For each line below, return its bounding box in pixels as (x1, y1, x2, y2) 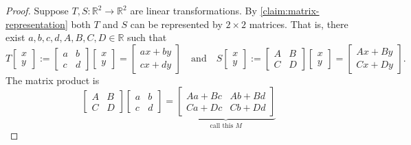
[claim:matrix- (260, 3, 320, 17)
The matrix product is (5, 72, 100, 87)
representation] (5, 16, 68, 31)
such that (126, 30, 167, 44)
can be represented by (130, 16, 223, 31)
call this (210, 122, 234, 130)
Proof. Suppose (5, 3, 69, 17)
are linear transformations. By (130, 3, 257, 17)
